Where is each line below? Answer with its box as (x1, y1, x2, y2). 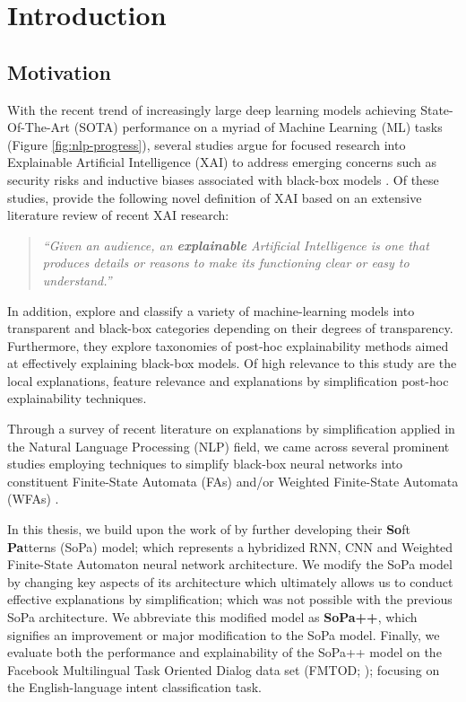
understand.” (42, 270, 112, 289)
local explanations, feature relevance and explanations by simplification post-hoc (7, 371, 449, 390)
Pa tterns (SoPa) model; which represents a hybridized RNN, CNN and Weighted (7, 537, 453, 556)
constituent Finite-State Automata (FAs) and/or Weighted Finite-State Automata (7, 471, 459, 490)
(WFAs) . (7, 489, 59, 508)
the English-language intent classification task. (7, 678, 263, 697)
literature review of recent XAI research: (7, 206, 229, 224)
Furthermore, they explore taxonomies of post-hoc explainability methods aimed (7, 336, 449, 355)
